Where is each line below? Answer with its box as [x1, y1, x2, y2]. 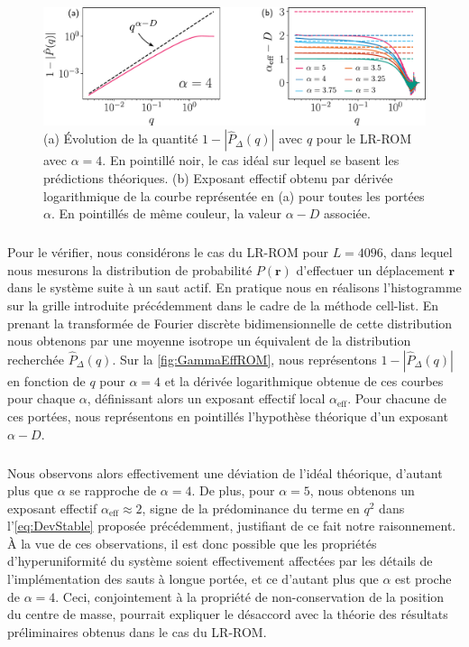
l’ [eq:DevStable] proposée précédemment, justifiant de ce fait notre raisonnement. [7, 516, 456, 535]
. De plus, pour [191, 481, 275, 500]
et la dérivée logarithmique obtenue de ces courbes [164, 371, 444, 390]
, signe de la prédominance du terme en [142, 498, 360, 517]
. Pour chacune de [347, 389, 447, 408]
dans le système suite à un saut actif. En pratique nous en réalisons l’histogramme [7, 278, 462, 297]
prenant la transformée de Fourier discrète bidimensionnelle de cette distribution [7, 313, 453, 332]
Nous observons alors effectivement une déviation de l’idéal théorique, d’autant [7, 463, 443, 482]
